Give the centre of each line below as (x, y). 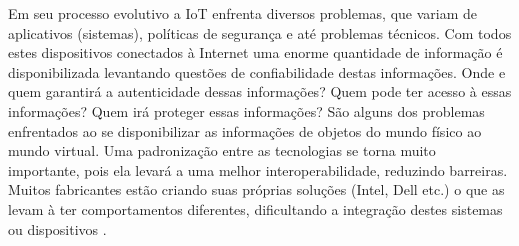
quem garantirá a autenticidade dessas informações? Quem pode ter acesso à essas (260, 91)
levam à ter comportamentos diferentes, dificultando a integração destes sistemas (255, 208)
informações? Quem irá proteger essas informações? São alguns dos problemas (246, 110)
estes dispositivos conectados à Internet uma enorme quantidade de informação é (255, 52)
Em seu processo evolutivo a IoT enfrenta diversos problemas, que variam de (243, 13)
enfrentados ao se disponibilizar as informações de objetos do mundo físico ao (245, 130)
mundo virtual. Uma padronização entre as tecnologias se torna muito (222, 150)
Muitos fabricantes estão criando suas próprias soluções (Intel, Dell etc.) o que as (256, 189)
